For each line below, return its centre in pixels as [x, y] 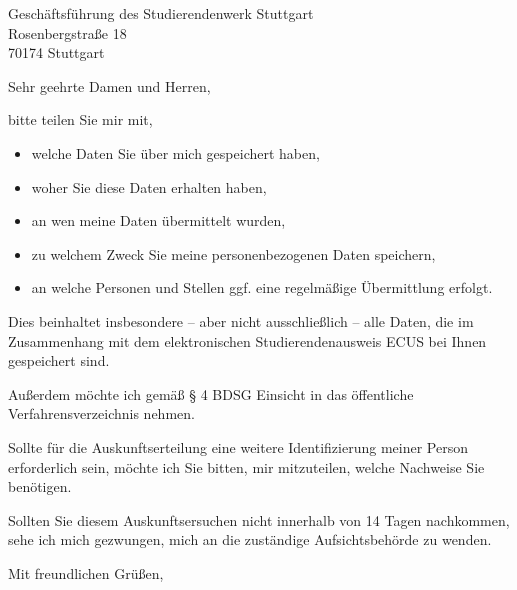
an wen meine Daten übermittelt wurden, [158, 220]
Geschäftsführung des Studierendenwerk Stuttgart [161, 13]
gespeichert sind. [59, 360]
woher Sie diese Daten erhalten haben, [149, 186]
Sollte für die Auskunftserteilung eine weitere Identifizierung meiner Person [238, 446]
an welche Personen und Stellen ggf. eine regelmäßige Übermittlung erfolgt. [262, 287]
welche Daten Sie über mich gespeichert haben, [175, 152]
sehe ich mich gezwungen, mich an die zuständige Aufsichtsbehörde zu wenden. [250, 539]
